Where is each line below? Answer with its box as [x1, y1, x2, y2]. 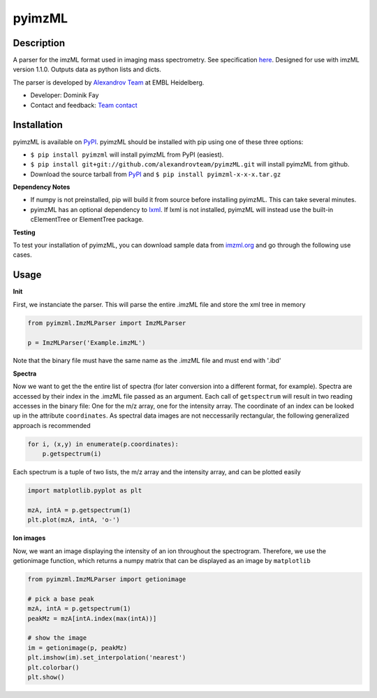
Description [13, 37, 66, 49]
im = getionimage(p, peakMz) [27, 643, 128, 652]
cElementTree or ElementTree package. [30, 215, 145, 224]
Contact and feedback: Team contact [30, 101, 138, 109]
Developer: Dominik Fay [30, 91, 99, 99]
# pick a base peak [27, 594, 94, 603]
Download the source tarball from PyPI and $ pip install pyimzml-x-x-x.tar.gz [30, 170, 281, 178]
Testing [13, 228, 36, 236]
